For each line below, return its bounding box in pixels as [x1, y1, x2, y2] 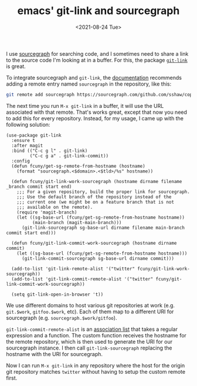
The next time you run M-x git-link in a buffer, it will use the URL [6, 102, 164, 109]
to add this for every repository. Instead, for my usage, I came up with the [6, 114, 184, 121]
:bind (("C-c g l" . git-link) [11, 148, 88, 154]
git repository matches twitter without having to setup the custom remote [6, 368, 186, 375]
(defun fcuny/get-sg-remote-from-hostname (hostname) [11, 163, 145, 169]
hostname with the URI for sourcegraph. [6, 350, 103, 357]
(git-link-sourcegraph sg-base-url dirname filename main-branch [21, 225, 185, 231]
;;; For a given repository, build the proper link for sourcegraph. [16, 189, 191, 195]
